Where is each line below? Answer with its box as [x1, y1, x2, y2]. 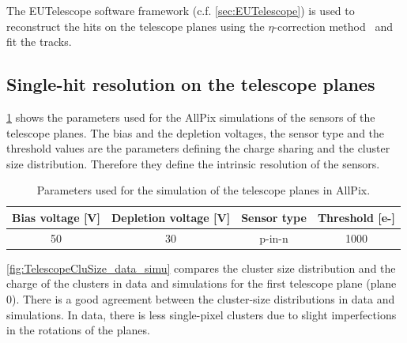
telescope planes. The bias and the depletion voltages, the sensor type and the [6, 124, 385, 141]
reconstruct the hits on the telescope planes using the [6, 17, 265, 34]
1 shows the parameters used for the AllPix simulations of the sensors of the [6, 108, 375, 125]
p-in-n [259, 229, 288, 246]
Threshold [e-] [317, 209, 395, 225]
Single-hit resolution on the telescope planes [6, 72, 375, 96]
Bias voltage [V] [12, 209, 100, 225]
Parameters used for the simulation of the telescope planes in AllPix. [36, 182, 371, 198]
